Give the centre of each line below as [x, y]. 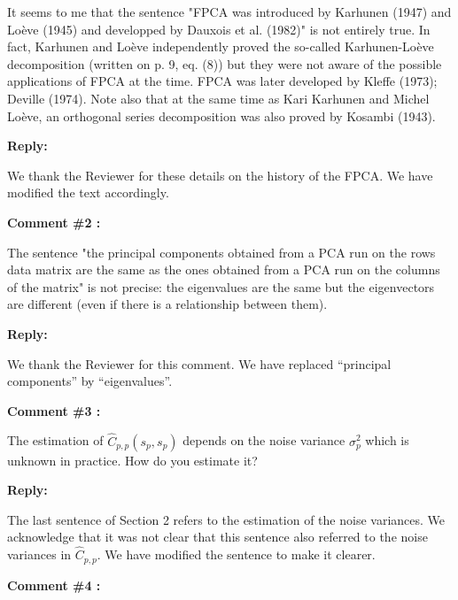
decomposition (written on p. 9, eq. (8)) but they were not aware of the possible [225, 63]
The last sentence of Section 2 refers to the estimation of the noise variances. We [226, 519]
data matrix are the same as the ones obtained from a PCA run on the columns [224, 269]
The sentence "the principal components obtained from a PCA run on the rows [221, 252]
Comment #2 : [54, 222]
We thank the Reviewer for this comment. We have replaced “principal [199, 363]
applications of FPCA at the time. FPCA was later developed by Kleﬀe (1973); [222, 81]
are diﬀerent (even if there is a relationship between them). [167, 304]
